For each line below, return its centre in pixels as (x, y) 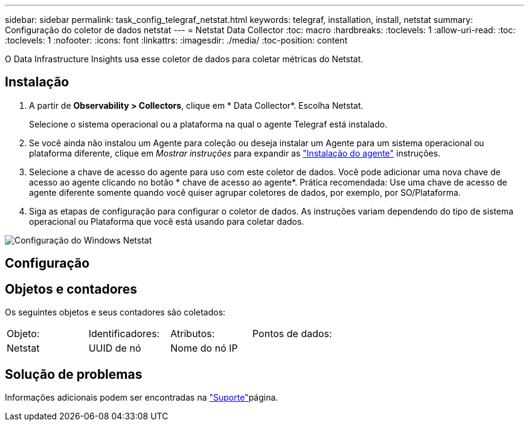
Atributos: (193, 334)
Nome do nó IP (204, 348)
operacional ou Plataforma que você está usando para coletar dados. (167, 221)
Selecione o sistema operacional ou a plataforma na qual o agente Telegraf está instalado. (208, 124)
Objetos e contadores (71, 289)
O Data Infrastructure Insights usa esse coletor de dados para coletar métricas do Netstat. (184, 59)
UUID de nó (115, 348)
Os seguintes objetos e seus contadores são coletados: (115, 312)
